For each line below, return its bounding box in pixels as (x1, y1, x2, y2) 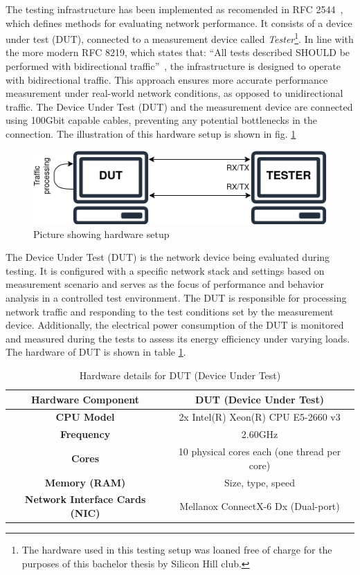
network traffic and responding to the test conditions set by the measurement (6, 304, 334, 318)
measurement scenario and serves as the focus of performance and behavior (6, 277, 324, 291)
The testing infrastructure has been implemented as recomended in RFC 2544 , (6, 2, 343, 16)
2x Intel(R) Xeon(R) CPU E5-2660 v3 (179, 410, 341, 424)
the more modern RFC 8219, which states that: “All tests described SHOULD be (6, 45, 350, 60)
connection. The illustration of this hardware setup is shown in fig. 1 (6, 127, 296, 140)
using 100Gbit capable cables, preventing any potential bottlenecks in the (6, 113, 317, 127)
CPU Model (55, 410, 115, 424)
